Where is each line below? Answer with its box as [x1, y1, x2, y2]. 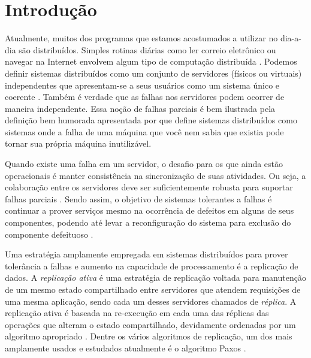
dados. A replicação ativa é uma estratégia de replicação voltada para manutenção [5, 271, 306, 284]
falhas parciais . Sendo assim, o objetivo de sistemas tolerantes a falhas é [5, 192, 272, 205]
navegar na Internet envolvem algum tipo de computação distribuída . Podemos [5, 55, 297, 68]
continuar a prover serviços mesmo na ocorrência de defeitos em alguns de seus [5, 204, 294, 217]
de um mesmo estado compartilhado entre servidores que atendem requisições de [5, 283, 301, 295]
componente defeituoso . [5, 227, 93, 240]
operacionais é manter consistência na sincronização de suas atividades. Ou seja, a [5, 169, 306, 181]
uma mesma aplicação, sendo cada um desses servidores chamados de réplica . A [5, 295, 297, 307]
